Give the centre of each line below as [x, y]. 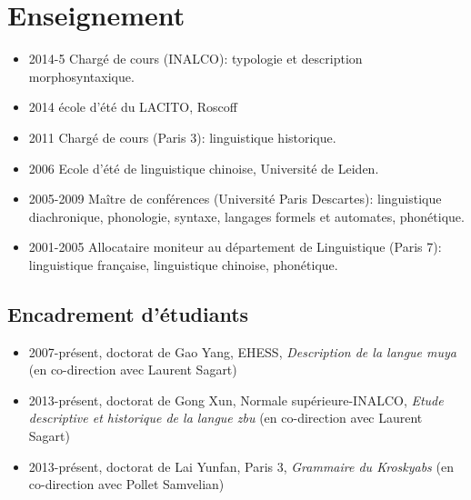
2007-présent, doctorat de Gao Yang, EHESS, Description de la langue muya [243, 351]
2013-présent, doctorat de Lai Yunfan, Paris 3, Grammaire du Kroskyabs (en [241, 466]
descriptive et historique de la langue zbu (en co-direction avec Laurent [225, 418]
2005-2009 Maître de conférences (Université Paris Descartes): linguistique [235, 199]
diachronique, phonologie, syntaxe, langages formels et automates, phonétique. [246, 216]
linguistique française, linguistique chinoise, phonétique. [183, 264]
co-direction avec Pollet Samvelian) [126, 484]
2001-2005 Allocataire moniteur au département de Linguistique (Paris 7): [235, 247]
